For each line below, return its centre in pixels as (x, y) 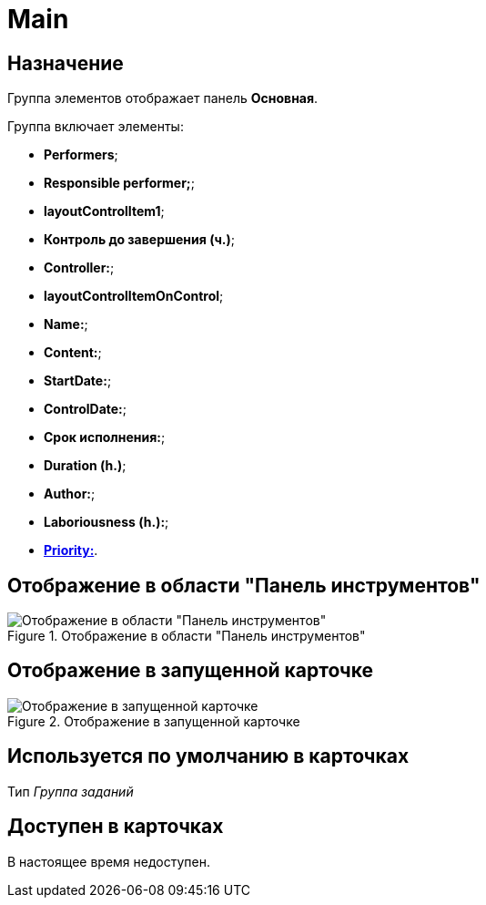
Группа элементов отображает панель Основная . (163, 98)
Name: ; (66, 324)
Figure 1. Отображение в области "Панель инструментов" (187, 636)
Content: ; (73, 353)
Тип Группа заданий (71, 791)
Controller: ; (79, 268)
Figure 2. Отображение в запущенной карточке (154, 721)
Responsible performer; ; (119, 183)
